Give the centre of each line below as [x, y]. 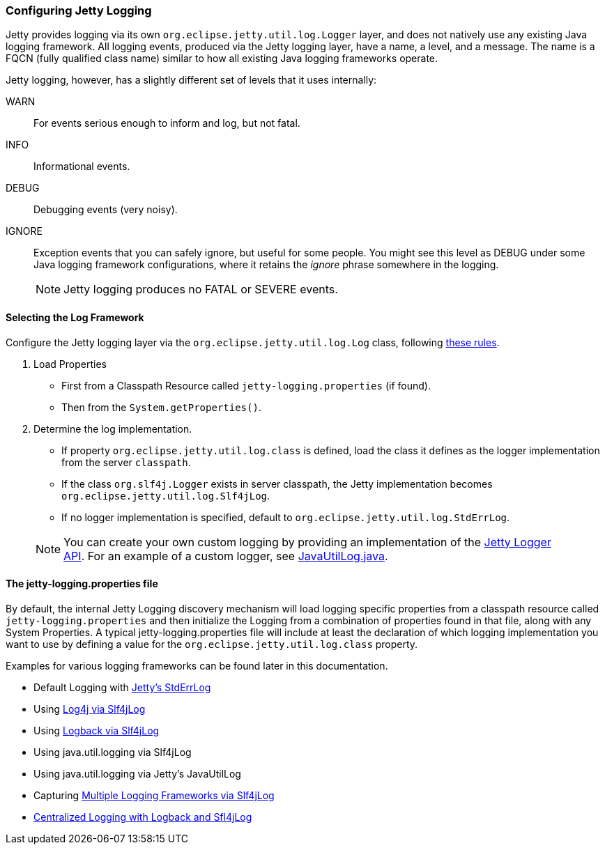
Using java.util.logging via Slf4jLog [113, 752]
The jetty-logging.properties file [82, 584]
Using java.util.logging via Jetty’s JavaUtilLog [137, 773]
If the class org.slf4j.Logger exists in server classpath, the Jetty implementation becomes [277, 484]
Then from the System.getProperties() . [161, 407]
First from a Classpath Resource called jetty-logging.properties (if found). [246, 385]
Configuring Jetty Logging [79, 10]
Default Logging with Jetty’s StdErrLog [122, 687]
